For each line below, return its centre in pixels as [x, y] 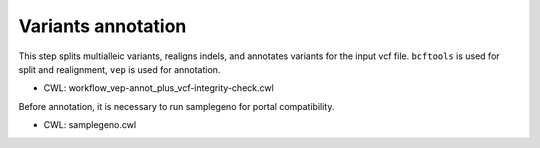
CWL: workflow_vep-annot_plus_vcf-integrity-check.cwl [158, 88]
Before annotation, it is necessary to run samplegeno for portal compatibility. [176, 106]
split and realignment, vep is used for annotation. [119, 69]
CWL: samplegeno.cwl [90, 125]
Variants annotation [102, 26]
